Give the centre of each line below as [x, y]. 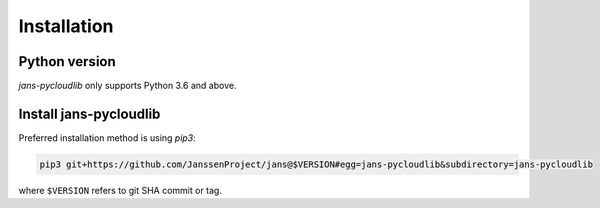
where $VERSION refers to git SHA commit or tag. [120, 190]
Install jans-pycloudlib [89, 113]
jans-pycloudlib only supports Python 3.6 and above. [127, 86]
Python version [67, 61]
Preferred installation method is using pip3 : [107, 137]
